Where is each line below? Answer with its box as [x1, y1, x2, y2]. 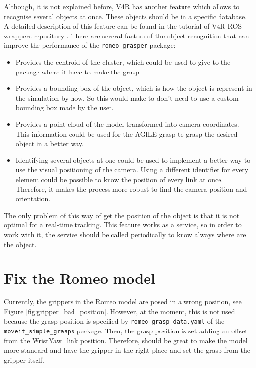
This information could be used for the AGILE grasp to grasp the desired [15, 128, 238, 139]
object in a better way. [15, 138, 84, 148]
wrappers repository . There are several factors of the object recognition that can [4, 30, 249, 40]
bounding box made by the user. [15, 102, 114, 112]
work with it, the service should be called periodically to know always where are [4, 229, 246, 239]
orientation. [15, 193, 51, 204]
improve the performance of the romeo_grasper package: [4, 40, 176, 50]
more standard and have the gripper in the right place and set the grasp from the [4, 345, 251, 355]
